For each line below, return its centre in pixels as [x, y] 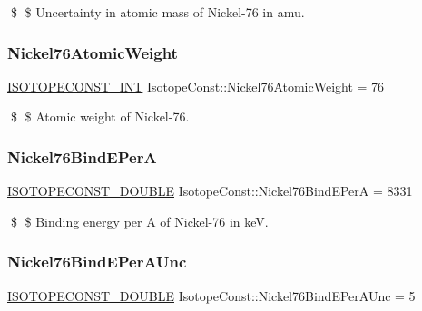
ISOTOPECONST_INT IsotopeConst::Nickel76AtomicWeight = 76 [196, 86]
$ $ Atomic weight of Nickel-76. [100, 117]
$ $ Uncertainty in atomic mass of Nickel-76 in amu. [157, 12]
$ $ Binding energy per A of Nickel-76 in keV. [139, 221]
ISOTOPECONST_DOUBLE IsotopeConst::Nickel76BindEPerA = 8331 [210, 191]
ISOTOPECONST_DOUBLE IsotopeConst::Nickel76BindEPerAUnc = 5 [211, 295]
